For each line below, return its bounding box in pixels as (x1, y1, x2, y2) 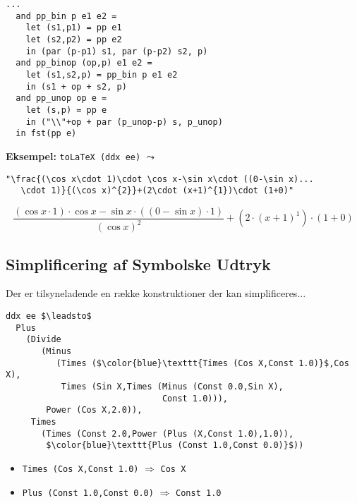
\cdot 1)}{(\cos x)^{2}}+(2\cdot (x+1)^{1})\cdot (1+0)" (20, 186, 294, 196)
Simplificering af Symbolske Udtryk (6, 253, 271, 274)
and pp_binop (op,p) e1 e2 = (16, 58, 152, 68)
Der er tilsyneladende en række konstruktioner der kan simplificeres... (6, 286, 306, 301)
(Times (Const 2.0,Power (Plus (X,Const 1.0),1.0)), (41, 428, 294, 439)
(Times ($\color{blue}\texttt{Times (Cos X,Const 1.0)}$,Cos (56, 358, 349, 368)
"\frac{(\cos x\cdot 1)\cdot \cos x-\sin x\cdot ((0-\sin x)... (6, 174, 314, 184)
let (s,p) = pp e (25, 104, 107, 115)
